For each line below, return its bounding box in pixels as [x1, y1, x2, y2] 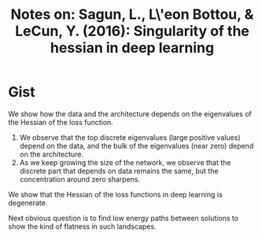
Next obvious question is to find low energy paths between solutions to [8, 213, 238, 222]
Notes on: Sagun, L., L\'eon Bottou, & [10, 6, 254, 24]
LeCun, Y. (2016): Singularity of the [14, 22, 250, 40]
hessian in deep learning [50, 39, 215, 57]
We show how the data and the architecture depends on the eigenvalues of [8, 108, 252, 119]
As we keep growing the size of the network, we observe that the [19, 157, 231, 167]
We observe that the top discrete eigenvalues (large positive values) [19, 132, 241, 142]
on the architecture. [19, 149, 84, 159]
